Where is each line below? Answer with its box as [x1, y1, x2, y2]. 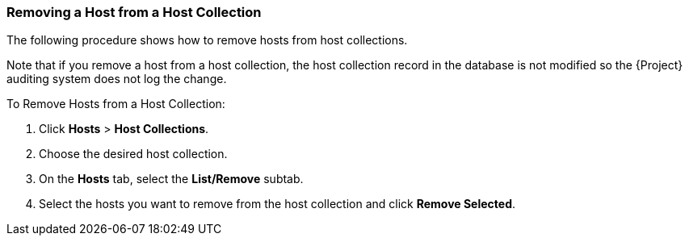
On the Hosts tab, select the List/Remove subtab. [39, 172, 304, 186]
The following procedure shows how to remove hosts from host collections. [6, 33, 408, 48]
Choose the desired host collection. [39, 147, 228, 161]
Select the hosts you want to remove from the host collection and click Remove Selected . [39, 197, 516, 211]
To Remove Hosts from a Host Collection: [6, 97, 225, 111]
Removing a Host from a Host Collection [6, 4, 262, 20]
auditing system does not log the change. [6, 72, 227, 86]
